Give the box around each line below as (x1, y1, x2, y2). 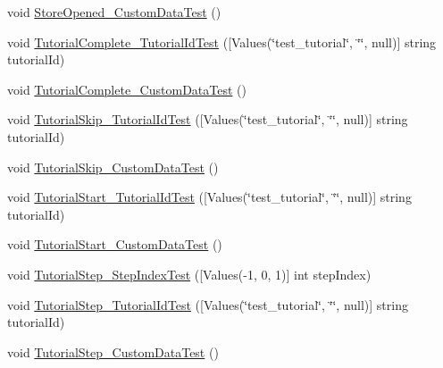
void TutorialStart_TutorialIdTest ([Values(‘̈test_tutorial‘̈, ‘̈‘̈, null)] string (7, 188, 412, 206)
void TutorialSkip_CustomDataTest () (7, 157, 219, 176)
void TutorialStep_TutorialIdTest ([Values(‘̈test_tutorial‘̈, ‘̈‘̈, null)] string (7, 295, 408, 314)
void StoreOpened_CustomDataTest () (7, 3, 221, 21)
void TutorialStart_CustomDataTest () (7, 235, 222, 254)
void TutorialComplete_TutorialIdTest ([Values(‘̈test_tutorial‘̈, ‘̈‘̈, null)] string (7, 32, 437, 51)
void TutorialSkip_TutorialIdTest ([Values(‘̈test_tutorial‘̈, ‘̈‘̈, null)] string (7, 110, 408, 129)
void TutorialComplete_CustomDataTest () (7, 79, 247, 98)
